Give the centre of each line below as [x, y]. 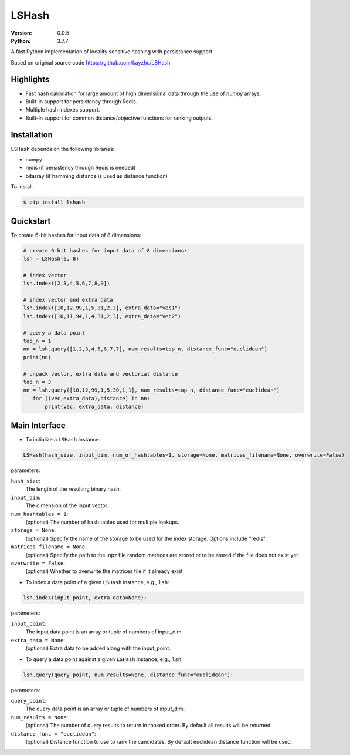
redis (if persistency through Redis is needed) [81, 168]
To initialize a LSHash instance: [63, 439]
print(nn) [37, 357]
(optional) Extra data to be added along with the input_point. [98, 648]
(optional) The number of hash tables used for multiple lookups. [103, 522]
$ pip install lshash [54, 202]
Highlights [30, 79]
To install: [23, 187]
